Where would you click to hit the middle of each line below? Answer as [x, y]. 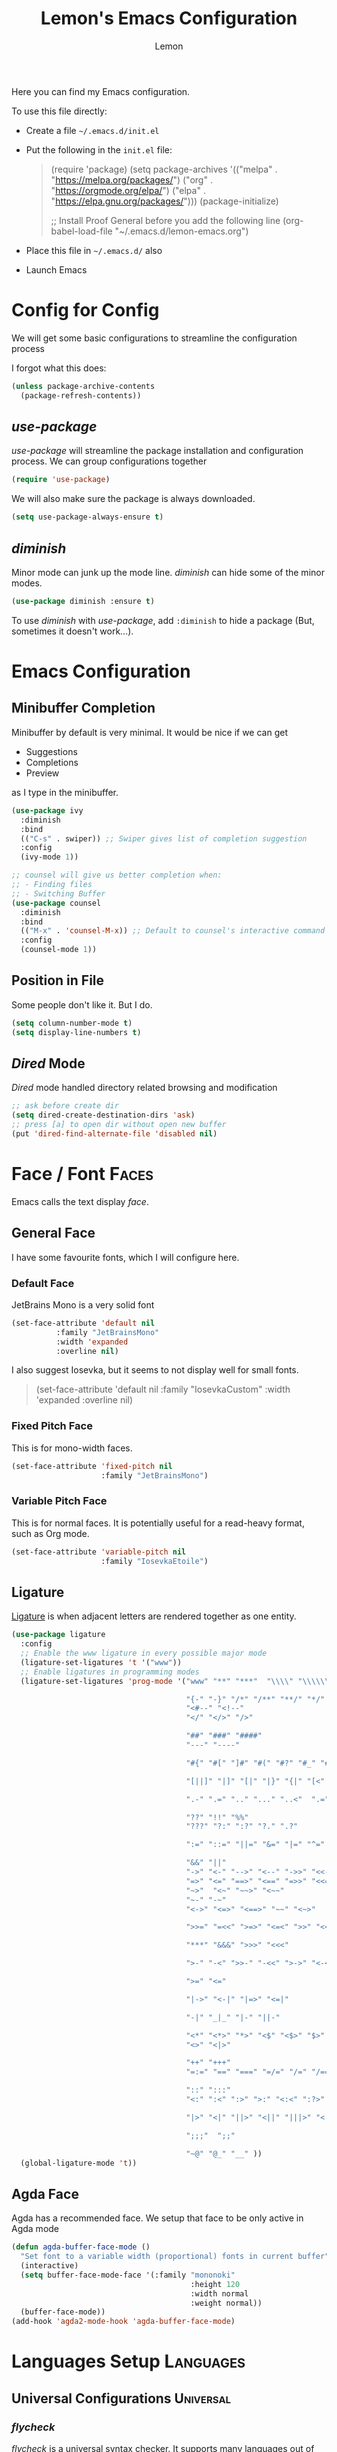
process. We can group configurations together [109, 461]
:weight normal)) [226, 2303]
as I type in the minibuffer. [65, 792]
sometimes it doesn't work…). [72, 631]
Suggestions [51, 751]
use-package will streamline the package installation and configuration [157, 451]
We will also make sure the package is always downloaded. [133, 499]
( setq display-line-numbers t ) [76, 1032]
